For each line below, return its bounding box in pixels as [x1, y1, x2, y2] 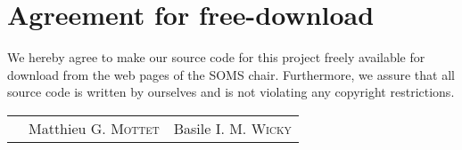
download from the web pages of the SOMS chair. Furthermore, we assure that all [7, 65, 455, 83]
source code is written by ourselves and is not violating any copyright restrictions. [7, 83, 455, 101]
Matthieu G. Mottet [29, 117, 160, 138]
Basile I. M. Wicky [173, 117, 292, 138]
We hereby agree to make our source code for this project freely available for [7, 48, 425, 67]
